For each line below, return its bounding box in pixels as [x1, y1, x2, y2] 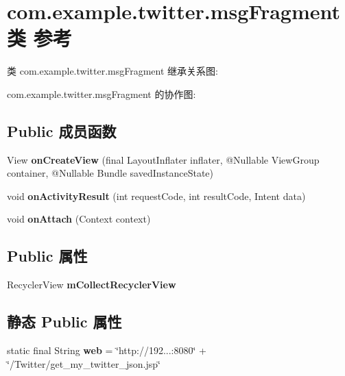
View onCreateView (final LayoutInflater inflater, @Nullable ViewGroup [7, 152, 320, 166]
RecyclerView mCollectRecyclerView [7, 277, 176, 292]
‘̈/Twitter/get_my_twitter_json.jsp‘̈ [7, 356, 160, 371]
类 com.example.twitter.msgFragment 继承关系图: [7, 64, 218, 78]
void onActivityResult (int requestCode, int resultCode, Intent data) [7, 188, 306, 203]
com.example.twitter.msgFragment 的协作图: [7, 86, 196, 101]
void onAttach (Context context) [7, 212, 151, 226]
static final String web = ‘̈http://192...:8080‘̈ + [7, 343, 206, 358]
